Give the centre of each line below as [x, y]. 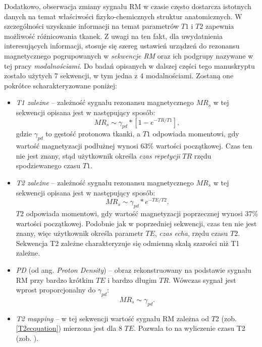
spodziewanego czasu [48, 165]
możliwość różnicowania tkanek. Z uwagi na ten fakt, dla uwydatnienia [113, 36]
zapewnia [220, 26]
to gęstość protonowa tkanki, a [93, 134]
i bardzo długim [132, 280]
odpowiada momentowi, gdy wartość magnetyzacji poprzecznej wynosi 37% [142, 213]
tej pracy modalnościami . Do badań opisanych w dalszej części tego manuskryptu [129, 65]
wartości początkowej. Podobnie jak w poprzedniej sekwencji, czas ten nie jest [136, 223]
